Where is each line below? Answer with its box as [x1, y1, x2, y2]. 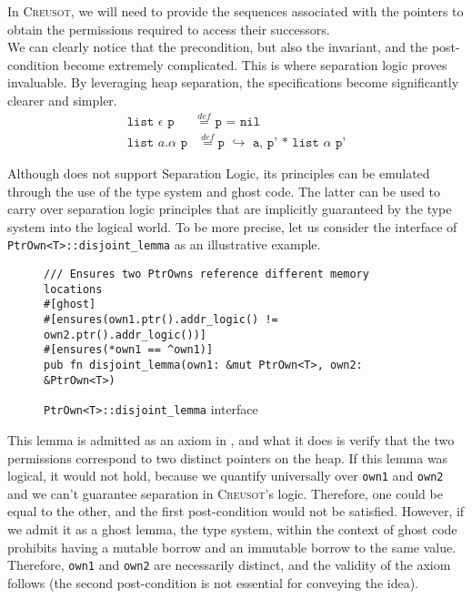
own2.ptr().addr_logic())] [44, 328, 206, 341]
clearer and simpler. [7, 90, 117, 109]
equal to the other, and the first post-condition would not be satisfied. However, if [7, 502, 465, 521]
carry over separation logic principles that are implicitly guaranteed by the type [7, 199, 452, 218]
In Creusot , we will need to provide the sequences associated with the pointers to [7, 2, 464, 20]
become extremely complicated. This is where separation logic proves [63, 55, 447, 74]
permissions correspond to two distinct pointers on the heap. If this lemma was [7, 448, 448, 467]
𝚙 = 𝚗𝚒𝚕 [215, 115, 261, 128]
